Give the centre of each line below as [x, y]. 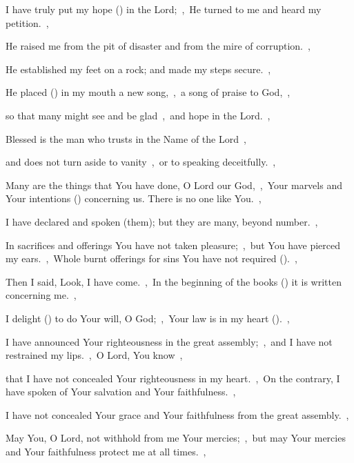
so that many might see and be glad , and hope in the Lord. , [138, 115]
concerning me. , [41, 295]
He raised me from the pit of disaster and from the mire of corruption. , [158, 46]
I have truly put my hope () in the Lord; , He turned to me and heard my [164, 9]
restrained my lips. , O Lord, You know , [94, 355]
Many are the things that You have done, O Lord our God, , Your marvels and [174, 185]
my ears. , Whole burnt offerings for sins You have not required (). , [151, 258]
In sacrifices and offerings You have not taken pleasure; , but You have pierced [173, 245]
